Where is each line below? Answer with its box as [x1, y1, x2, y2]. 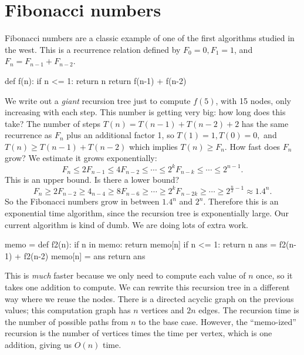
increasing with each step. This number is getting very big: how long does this [5, 106, 286, 118]
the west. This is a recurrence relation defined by [5, 43, 181, 55]
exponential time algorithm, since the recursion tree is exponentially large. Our [5, 207, 289, 219]
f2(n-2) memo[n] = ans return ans [23, 249, 146, 262]
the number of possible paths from [5, 315, 129, 327]
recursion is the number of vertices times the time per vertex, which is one [5, 327, 272, 339]
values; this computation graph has [5, 304, 131, 316]
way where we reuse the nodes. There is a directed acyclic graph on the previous [5, 292, 294, 304]
